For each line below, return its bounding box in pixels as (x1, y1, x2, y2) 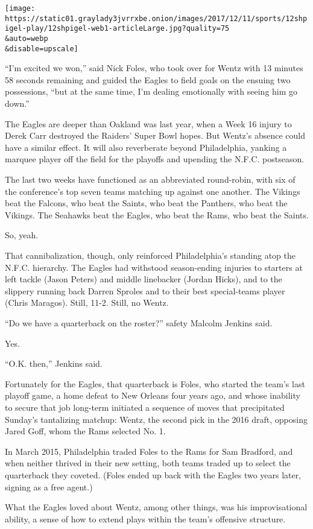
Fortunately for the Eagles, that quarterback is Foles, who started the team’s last (5, 377, 305, 390)
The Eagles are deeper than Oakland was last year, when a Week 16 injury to (5, 117, 292, 130)
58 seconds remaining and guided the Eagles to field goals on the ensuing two (5, 73, 291, 86)
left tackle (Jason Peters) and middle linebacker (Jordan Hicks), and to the (5, 273, 282, 285)
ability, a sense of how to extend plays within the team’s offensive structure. (5, 512, 286, 525)
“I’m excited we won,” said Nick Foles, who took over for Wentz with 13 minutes (5, 62, 303, 74)
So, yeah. (5, 229, 39, 241)
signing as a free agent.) (5, 480, 93, 493)
